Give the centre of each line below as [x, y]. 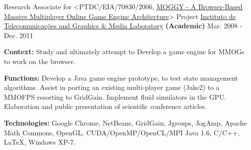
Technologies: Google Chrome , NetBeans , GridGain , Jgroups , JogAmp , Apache [125, 122]
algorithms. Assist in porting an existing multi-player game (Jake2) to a [112, 87]
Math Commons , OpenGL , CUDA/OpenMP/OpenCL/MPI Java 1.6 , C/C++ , [122, 132]
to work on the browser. [40, 61]
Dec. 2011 [19, 35]
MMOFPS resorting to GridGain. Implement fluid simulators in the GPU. [115, 96]
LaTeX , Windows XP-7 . [40, 142]
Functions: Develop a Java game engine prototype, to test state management [121, 77]
